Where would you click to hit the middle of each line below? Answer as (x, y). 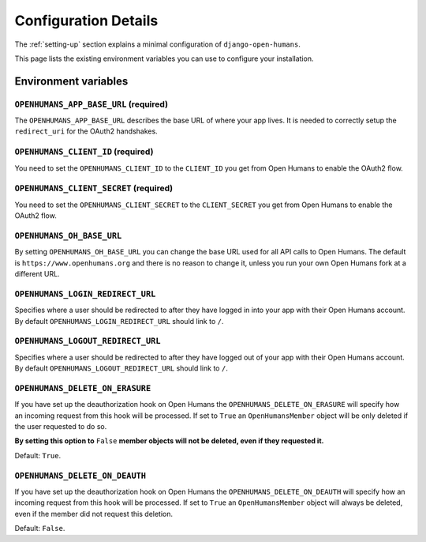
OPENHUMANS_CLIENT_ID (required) (84, 152)
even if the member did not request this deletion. (94, 514)
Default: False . (40, 529)
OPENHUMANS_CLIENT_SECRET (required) (94, 188)
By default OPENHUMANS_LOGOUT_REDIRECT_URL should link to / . (121, 368)
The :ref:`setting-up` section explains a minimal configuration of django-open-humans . (158, 44)
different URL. (37, 274)
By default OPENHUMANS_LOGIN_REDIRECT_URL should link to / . (119, 321)
